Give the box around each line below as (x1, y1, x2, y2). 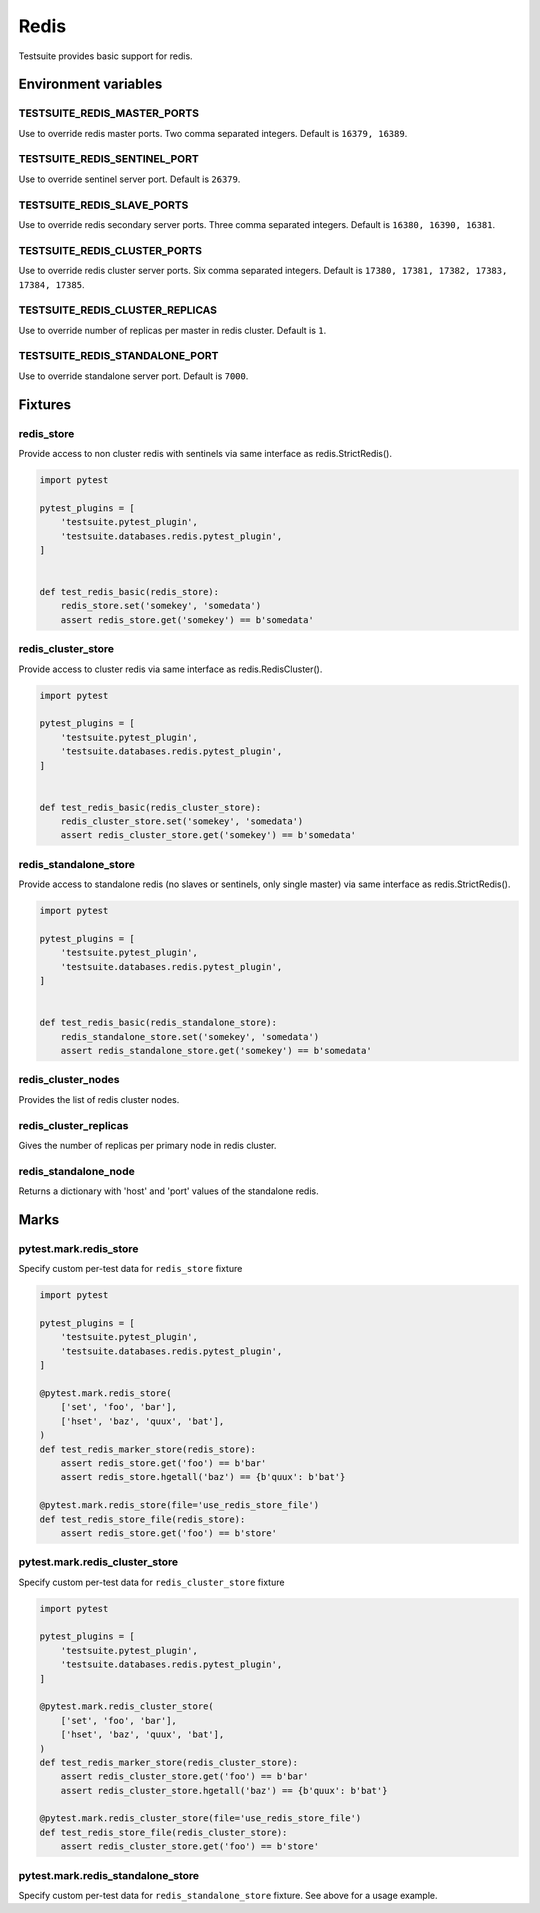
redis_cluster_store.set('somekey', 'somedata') (60, 816, 304, 827)
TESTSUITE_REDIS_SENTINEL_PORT (18, 152, 199, 166)
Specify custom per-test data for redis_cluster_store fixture (18, 1576, 285, 1588)
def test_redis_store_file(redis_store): (39, 1513, 246, 1525)
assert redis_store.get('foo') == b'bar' (60, 1457, 267, 1469)
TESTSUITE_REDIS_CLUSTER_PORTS (18, 243, 203, 257)
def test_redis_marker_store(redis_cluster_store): (39, 1756, 299, 1768)
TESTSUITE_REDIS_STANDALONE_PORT (18, 349, 219, 363)
